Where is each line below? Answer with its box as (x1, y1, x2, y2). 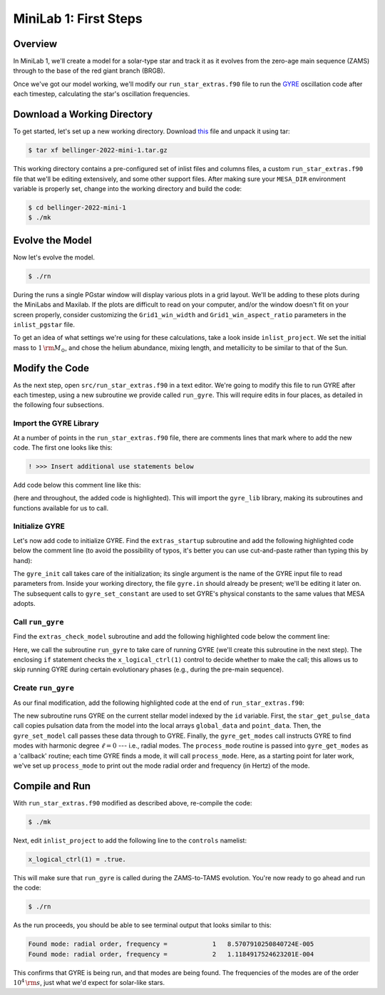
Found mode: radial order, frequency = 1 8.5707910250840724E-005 (28, 940, 314, 948)
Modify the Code (13, 362, 89, 374)
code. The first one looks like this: (13, 443, 113, 452)
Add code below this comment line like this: (13, 480, 141, 489)
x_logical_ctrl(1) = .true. (28, 855, 126, 863)
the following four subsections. (13, 401, 105, 409)
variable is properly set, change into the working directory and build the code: (13, 184, 242, 192)
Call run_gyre (13, 617, 64, 627)
